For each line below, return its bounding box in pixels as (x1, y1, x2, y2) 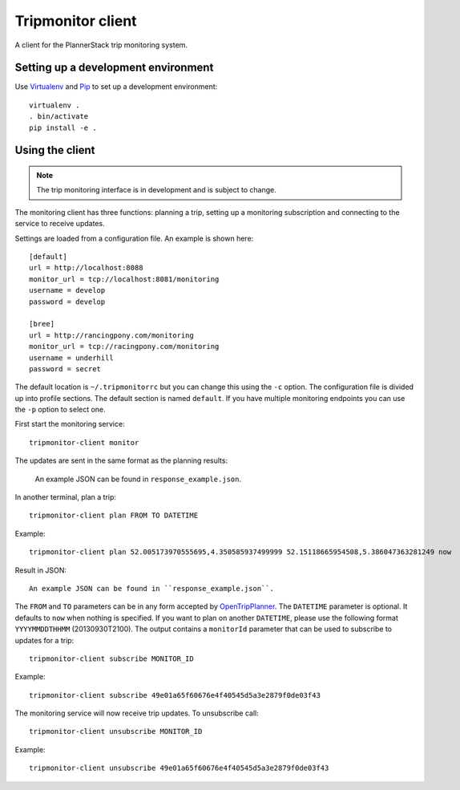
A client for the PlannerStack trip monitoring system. (14, 40, 188, 50)
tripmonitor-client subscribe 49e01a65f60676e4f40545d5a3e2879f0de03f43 (29, 691, 321, 699)
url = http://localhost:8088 (29, 263, 143, 273)
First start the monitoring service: (14, 419, 125, 429)
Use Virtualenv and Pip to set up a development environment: (14, 82, 218, 91)
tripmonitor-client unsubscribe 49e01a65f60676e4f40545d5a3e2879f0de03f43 (29, 764, 329, 773)
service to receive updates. (14, 219, 105, 229)
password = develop (29, 297, 106, 306)
